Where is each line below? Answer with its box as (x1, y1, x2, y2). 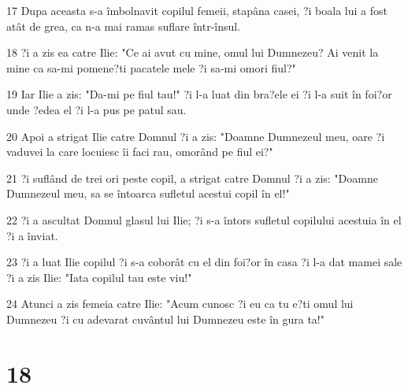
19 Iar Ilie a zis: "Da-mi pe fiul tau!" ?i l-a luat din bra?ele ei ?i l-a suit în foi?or (6, 86, 392, 102)
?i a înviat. (6, 227, 58, 243)
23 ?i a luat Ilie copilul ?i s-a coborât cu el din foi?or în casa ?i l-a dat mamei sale (6, 254, 402, 270)
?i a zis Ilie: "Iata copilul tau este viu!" (6, 269, 192, 285)
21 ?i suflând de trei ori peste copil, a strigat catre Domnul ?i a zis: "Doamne (6, 169, 378, 186)
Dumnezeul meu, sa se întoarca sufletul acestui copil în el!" (6, 185, 290, 202)
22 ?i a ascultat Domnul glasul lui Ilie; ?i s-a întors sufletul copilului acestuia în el (6, 211, 402, 228)
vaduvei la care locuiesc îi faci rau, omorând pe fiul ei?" (6, 143, 273, 160)
